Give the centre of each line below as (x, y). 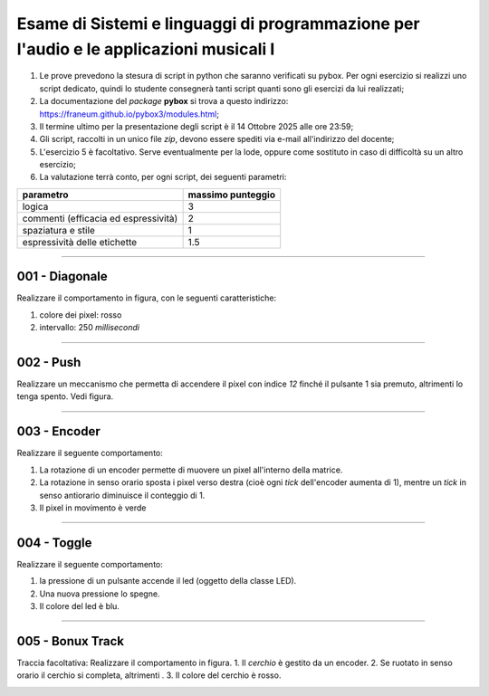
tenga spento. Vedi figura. (65, 396)
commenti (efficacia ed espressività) (100, 218)
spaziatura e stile (58, 230)
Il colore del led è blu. (79, 606)
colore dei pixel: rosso (81, 315)
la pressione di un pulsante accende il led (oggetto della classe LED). (168, 581)
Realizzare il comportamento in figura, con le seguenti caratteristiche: (146, 298)
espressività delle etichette (80, 242)
